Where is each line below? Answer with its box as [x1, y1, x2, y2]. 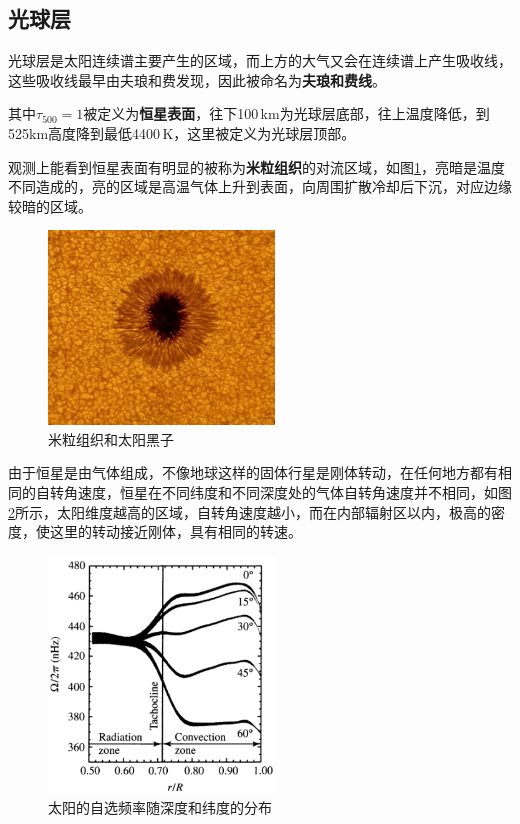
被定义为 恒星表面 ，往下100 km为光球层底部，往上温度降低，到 [83, 103, 490, 124]
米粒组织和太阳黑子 [48, 428, 174, 449]
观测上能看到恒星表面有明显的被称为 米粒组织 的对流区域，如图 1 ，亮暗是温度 [8, 156, 505, 177]
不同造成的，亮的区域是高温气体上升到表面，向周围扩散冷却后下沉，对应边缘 [8, 176, 512, 197]
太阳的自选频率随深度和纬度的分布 [48, 796, 272, 817]
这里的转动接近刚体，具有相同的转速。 [49, 521, 302, 542]
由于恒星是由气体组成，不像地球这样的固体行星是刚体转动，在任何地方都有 [8, 462, 498, 483]
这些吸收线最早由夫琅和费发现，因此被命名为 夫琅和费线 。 [8, 69, 386, 90]
